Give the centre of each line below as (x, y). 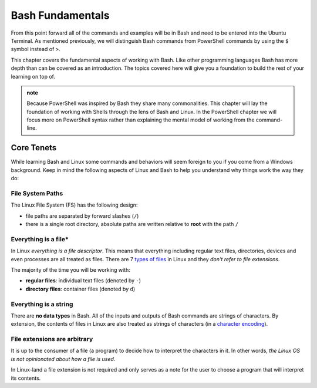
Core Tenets (34, 148)
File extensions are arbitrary (52, 339)
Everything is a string (42, 304)
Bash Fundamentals (60, 15)
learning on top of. (33, 76)
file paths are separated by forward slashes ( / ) (82, 216)
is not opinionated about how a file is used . (63, 359)
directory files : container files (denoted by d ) (80, 289)
